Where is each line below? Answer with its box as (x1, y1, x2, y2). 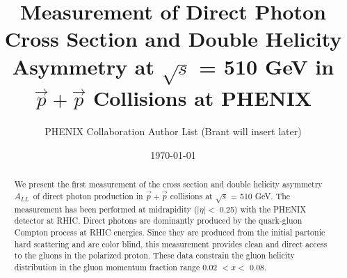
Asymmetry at (12, 52, 154, 80)
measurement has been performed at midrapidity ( (14, 203, 197, 215)
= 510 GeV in (199, 52, 334, 80)
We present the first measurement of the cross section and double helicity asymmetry (14, 178, 323, 190)
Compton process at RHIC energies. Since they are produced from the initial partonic (14, 226, 325, 238)
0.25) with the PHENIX (219, 203, 307, 215)
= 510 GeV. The (230, 190, 291, 201)
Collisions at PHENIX (92, 84, 312, 112)
